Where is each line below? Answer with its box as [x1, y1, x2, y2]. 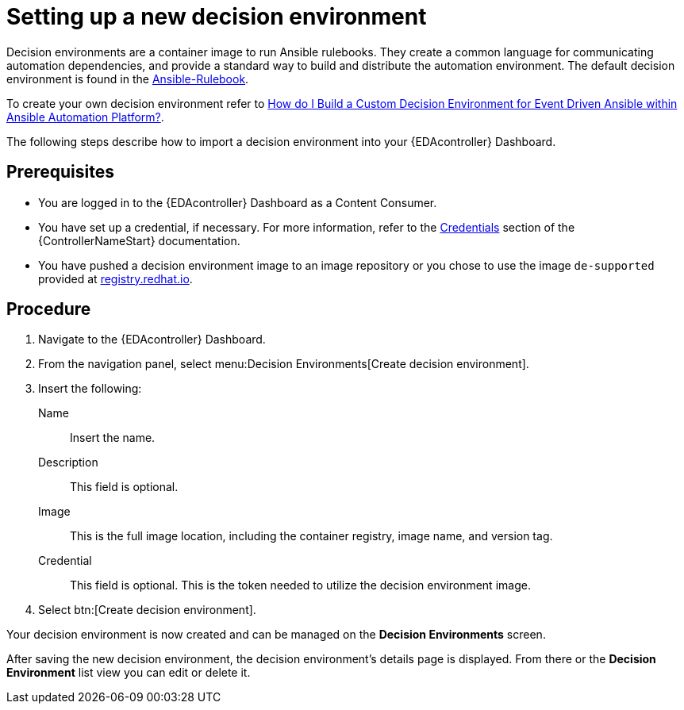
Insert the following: [38, 382, 142, 396]
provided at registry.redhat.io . [38, 271, 193, 286]
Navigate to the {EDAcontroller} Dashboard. [38, 332, 266, 347]
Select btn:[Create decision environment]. [38, 603, 256, 617]
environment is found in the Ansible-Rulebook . [6, 71, 249, 86]
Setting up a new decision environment [6, 3, 427, 30]
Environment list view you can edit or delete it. [6, 666, 251, 680]
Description [38, 455, 98, 470]
